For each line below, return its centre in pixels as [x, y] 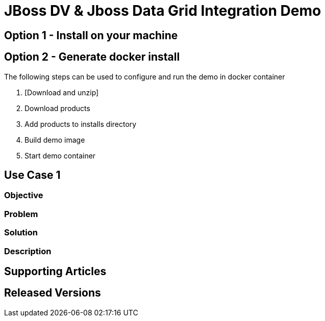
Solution [21, 233]
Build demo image [55, 140]
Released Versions [53, 293]
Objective [24, 195]
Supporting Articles [55, 271]
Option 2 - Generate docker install [92, 57]
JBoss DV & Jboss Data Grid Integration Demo [163, 11]
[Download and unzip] [62, 92]
